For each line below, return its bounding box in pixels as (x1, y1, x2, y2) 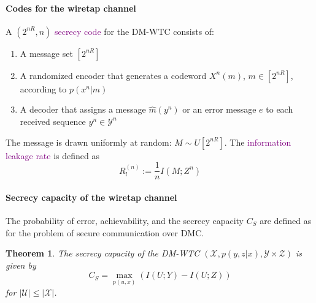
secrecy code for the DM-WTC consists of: (55, 24, 214, 37)
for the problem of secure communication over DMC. (6, 226, 204, 239)
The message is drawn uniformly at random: (6, 135, 172, 148)
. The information (224, 135, 291, 148)
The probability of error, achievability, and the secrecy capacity (6, 214, 244, 227)
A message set (20, 47, 73, 59)
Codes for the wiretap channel (6, 1, 136, 14)
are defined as (260, 214, 312, 227)
